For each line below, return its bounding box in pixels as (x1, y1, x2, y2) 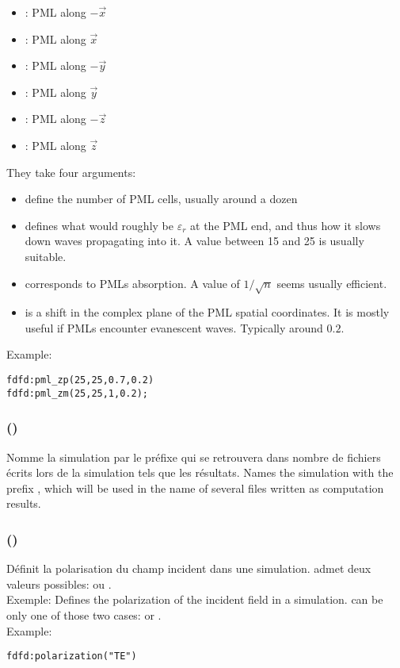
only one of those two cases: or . (6, 606, 162, 623)
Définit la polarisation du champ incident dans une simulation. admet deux (6, 560, 371, 577)
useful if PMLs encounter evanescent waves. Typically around (25, 319, 323, 336)
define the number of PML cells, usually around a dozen (25, 190, 298, 207)
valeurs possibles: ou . (6, 575, 112, 592)
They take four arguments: (6, 163, 136, 180)
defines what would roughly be (25, 217, 173, 233)
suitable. (25, 248, 67, 264)
